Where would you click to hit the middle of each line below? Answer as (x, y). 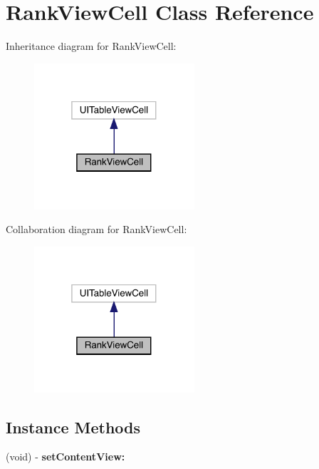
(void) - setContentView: (66, 457)
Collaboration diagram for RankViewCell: (96, 229)
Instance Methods (73, 427)
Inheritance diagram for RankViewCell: (91, 46)
